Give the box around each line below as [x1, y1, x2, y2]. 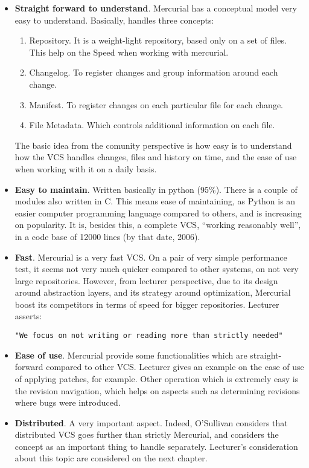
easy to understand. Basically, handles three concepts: [14, 13, 214, 26]
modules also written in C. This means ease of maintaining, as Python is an [14, 195, 296, 207]
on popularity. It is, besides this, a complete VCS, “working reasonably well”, [14, 218, 301, 231]
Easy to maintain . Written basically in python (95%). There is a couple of [14, 183, 298, 195]
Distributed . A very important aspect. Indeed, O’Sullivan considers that [14, 416, 288, 429]
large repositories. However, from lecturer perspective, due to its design [14, 274, 278, 287]
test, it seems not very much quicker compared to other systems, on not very [14, 262, 299, 275]
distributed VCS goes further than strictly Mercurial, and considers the [14, 428, 279, 441]
